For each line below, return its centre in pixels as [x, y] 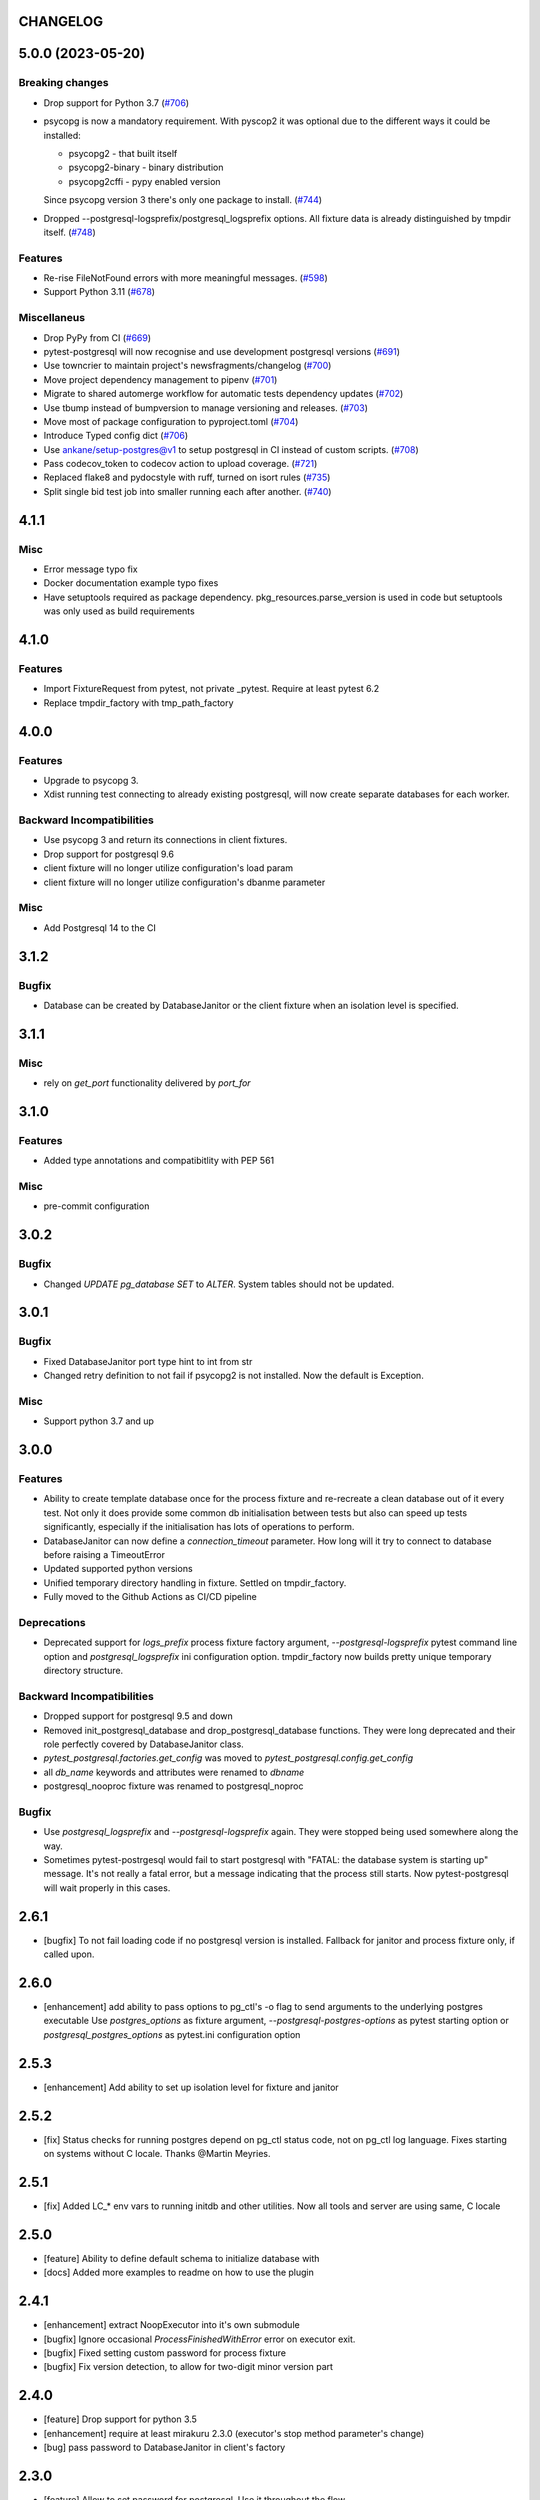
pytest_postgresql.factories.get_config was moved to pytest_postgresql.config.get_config [228, 1758]
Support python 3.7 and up [99, 1421]
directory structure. [83, 1671]
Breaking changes [63, 83]
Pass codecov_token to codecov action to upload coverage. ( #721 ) [180, 464]
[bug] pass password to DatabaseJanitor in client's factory [164, 2447]
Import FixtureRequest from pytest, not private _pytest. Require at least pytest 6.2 [211, 689]
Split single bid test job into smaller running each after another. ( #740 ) [187, 491]
